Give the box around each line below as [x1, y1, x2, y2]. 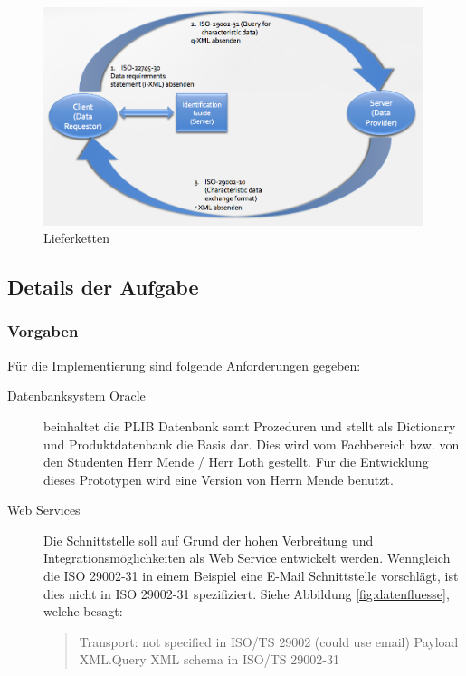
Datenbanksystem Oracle [7, 386, 146, 405]
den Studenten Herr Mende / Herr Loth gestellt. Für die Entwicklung [43, 452, 429, 471]
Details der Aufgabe [7, 273, 199, 301]
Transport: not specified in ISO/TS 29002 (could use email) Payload [79, 632, 459, 651]
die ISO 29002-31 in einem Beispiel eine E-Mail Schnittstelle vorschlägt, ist [43, 566, 459, 585]
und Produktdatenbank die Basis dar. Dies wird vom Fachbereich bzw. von [43, 434, 460, 453]
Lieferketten [43, 228, 109, 247]
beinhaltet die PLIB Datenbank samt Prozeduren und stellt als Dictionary [43, 416, 456, 435]
